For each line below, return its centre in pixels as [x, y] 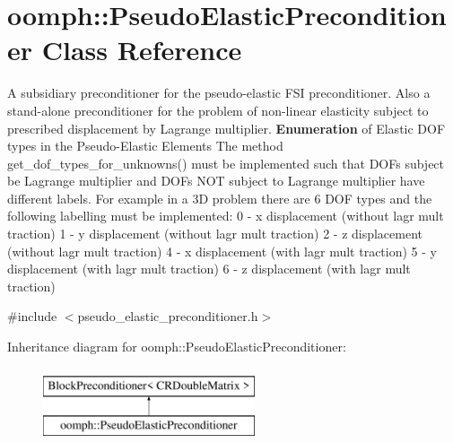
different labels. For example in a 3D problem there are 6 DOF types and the [220, 198]
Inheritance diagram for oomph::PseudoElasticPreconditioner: [177, 347]
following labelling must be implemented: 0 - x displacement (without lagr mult [226, 216]
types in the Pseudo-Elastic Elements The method [145, 146]
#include [32, 316]
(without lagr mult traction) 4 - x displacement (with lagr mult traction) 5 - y [222, 251]
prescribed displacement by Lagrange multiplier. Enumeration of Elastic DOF [226, 128]
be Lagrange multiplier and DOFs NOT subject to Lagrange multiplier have [216, 181]
